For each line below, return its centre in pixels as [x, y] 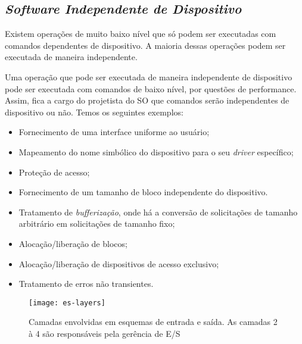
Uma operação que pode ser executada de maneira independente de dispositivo [149, 76]
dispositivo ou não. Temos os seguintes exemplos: [94, 112]
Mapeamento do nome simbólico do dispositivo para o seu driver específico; [156, 151]
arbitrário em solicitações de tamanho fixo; [97, 223]
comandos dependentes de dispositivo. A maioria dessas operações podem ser [145, 45]
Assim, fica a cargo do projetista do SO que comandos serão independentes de [147, 100]
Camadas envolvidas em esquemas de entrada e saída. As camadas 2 [153, 322]
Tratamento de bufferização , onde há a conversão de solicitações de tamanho [158, 212]
